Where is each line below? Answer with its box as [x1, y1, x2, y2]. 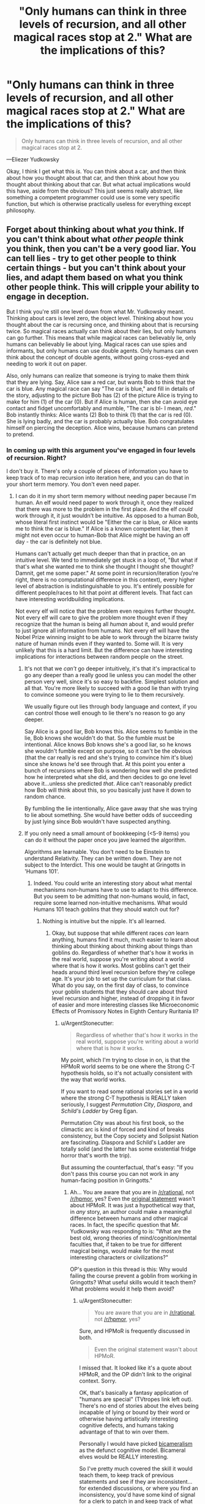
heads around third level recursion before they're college [51, 969, 196, 976]
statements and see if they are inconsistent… [79, 1478, 193, 1486]
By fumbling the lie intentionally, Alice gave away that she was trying [24, 805, 198, 812]
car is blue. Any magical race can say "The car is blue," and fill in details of [6, 385, 195, 392]
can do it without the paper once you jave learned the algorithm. [24, 836, 187, 844]
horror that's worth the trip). [61, 1152, 132, 1159]
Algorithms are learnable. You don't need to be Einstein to [24, 848, 170, 856]
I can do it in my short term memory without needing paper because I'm [15, 493, 197, 500]
